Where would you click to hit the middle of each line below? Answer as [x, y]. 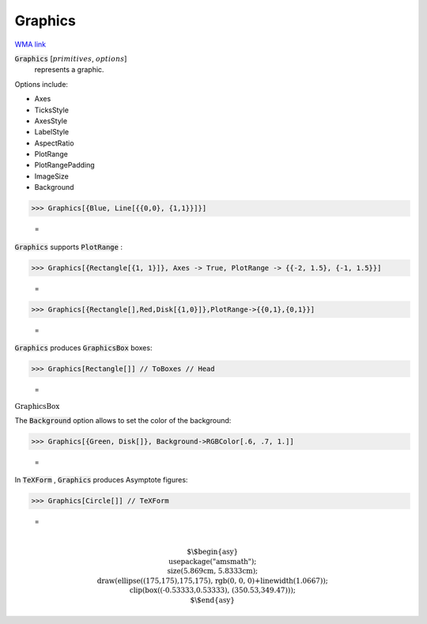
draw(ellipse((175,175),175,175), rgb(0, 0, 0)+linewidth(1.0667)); [212, 581]
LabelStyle [52, 132]
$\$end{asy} [213, 600]
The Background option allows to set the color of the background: [123, 420]
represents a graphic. [69, 70]
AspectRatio [54, 143]
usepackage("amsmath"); [213, 561]
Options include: [42, 84]
